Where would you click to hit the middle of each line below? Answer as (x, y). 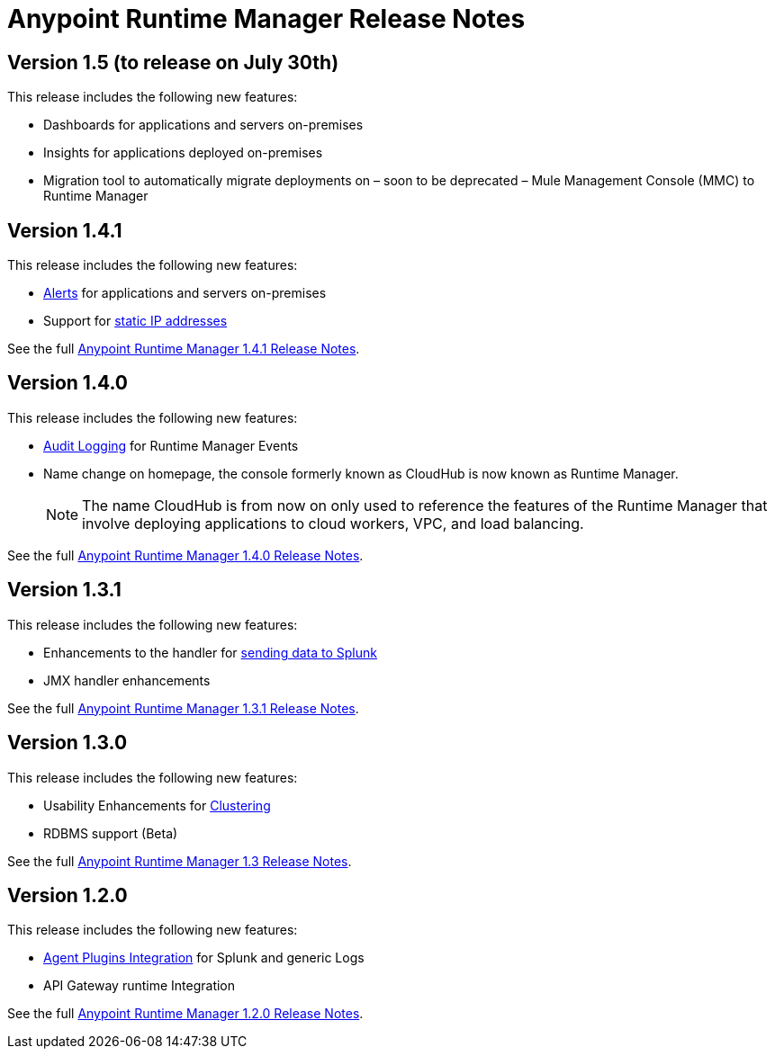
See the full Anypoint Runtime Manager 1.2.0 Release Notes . (185, 1014)
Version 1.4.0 (68, 383)
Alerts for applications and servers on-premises (185, 293)
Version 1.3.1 (64, 590)
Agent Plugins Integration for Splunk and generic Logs (204, 958)
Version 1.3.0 (68, 743)
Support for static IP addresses (135, 321)
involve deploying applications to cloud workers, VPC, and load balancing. (333, 523)
